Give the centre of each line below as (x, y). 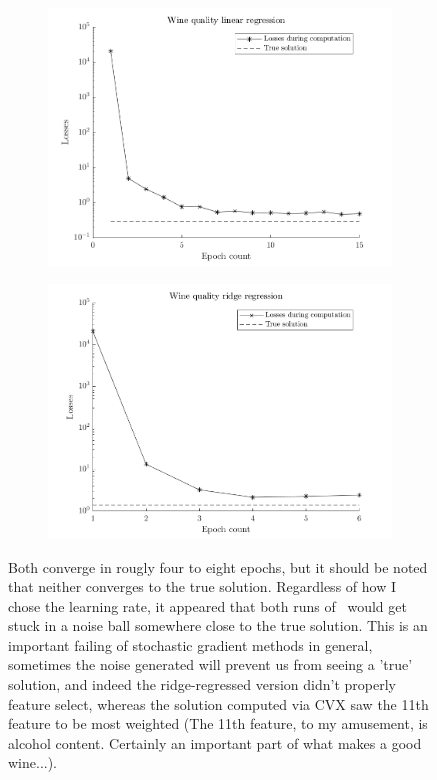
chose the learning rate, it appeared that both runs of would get (207, 605)
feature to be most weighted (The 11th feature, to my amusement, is (218, 723)
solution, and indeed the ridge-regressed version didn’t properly (202, 684)
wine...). (33, 762)
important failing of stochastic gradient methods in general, (190, 644)
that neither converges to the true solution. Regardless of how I (202, 586)
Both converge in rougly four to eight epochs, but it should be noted (218, 566)
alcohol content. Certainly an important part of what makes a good (215, 742)
